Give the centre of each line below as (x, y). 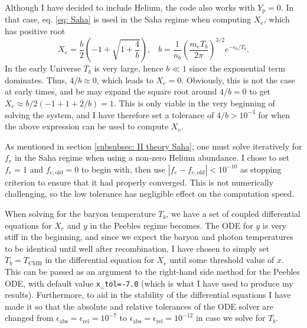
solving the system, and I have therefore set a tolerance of (110, 114)
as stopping (261, 169)
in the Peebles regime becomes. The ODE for (172, 225)
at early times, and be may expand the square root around (111, 91)
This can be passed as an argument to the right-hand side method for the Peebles (153, 272)
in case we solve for (231, 318)
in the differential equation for (99, 260)
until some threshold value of (222, 260)
